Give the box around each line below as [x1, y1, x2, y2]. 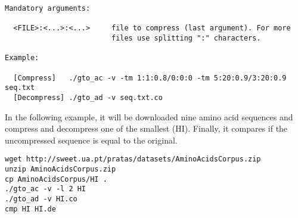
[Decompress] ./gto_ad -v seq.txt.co [13, 93, 163, 102]
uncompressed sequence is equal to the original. [5, 133, 178, 146]
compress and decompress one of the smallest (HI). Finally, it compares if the [5, 122, 288, 135]
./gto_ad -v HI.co [5, 194, 77, 203]
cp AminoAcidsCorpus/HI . [5, 175, 107, 183]
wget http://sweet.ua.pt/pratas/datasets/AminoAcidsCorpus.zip [5, 155, 261, 164]
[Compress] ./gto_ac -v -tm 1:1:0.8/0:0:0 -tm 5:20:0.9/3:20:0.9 [13, 73, 287, 82]
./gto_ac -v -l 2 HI [5, 185, 86, 194]
